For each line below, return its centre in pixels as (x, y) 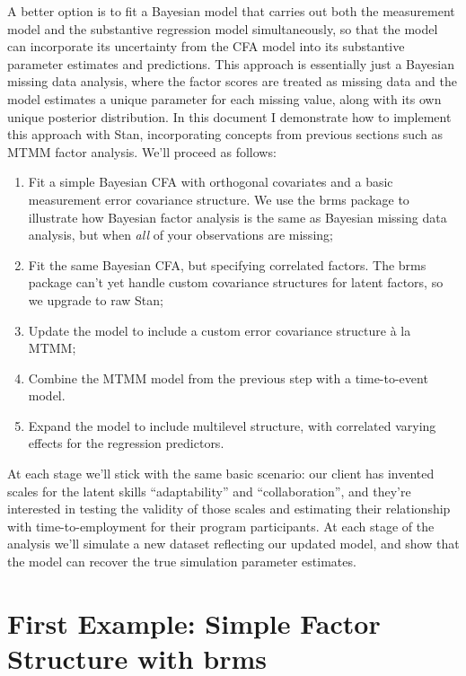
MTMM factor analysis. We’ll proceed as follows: (142, 151)
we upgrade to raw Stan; (96, 299)
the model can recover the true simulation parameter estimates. (182, 562)
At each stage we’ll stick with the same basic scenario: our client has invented (221, 474)
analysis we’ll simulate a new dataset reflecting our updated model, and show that (233, 544)
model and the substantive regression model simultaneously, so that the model (223, 28)
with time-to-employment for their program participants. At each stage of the (221, 526)
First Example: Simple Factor (194, 623)
